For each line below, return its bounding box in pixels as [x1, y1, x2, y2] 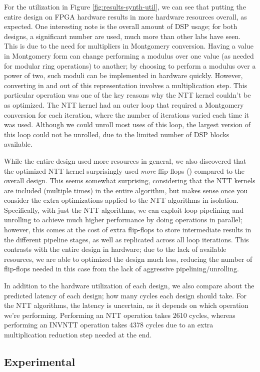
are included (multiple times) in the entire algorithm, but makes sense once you [4, 185, 248, 195]
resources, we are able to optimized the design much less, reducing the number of [4, 253, 252, 264]
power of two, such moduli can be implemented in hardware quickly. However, [4, 70, 243, 81]
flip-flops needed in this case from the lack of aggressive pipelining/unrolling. [4, 263, 239, 274]
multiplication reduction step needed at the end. [4, 329, 152, 339]
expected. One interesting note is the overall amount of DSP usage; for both [4, 21, 237, 32]
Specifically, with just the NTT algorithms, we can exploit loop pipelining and [4, 204, 243, 215]
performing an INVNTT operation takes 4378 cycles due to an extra [4, 319, 213, 330]
